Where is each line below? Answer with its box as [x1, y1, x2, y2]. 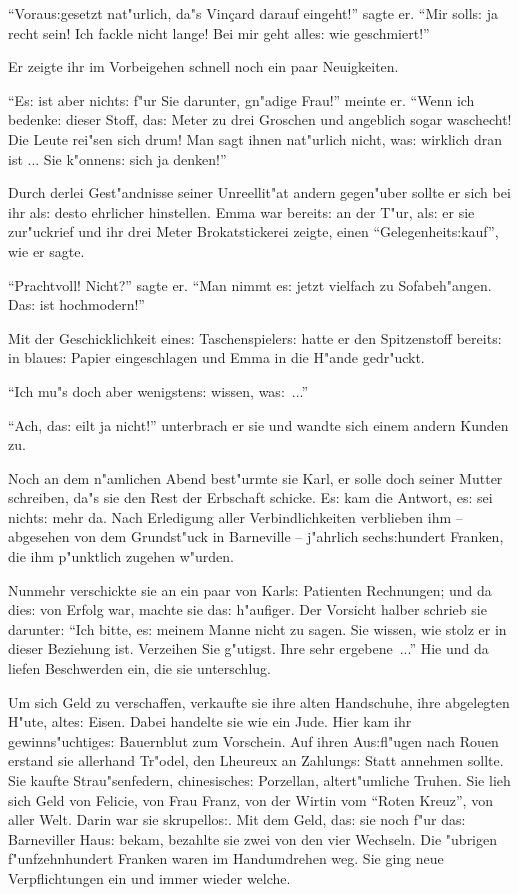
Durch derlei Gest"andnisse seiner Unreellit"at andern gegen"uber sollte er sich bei [8, 182, 511, 203]
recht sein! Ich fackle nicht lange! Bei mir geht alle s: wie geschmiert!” [8, 22, 430, 43]
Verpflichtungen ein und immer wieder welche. [8, 867, 291, 888]
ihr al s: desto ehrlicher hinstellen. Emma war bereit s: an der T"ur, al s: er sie [8, 201, 475, 222]
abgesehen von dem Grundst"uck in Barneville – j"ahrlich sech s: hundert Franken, [8, 526, 504, 547]
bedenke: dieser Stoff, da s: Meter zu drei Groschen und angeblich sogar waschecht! [8, 109, 512, 130]
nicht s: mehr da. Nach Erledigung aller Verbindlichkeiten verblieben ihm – [8, 506, 463, 527]
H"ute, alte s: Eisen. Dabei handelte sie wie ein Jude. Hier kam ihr [8, 711, 412, 732]
